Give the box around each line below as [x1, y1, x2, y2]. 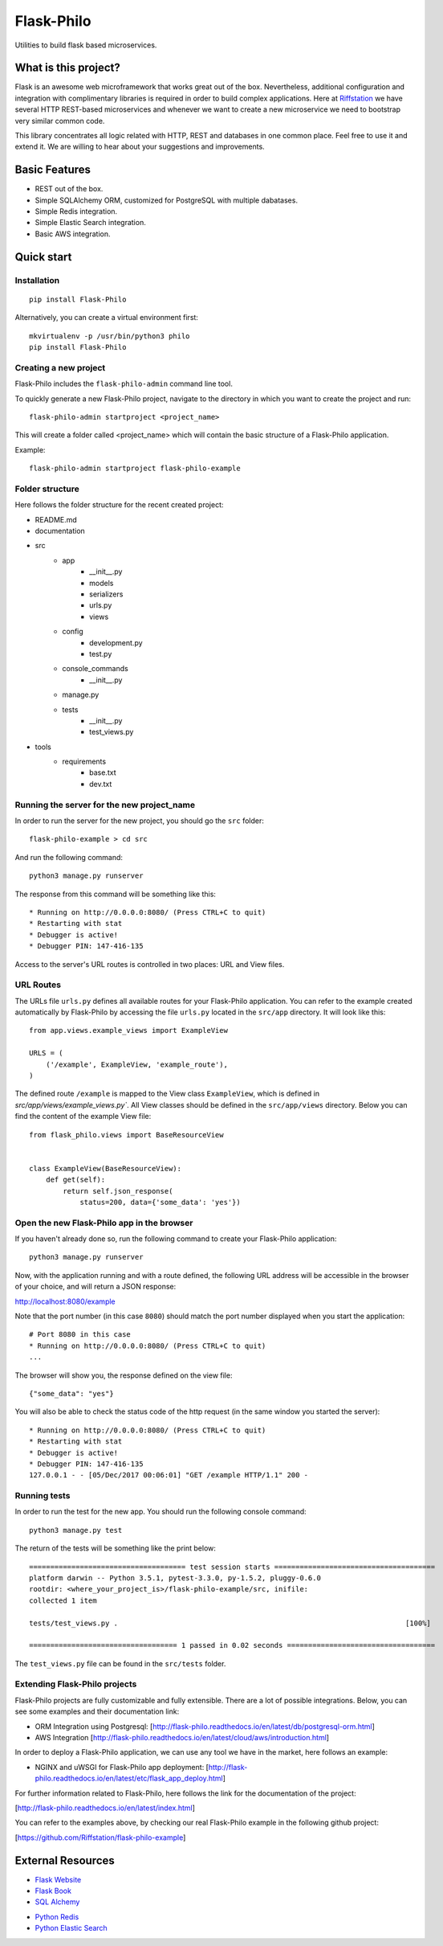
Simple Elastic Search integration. [35, 218, 146, 227]
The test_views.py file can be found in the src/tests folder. [14, 1658, 226, 1668]
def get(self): [45, 1175, 106, 1185]
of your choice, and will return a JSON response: [14, 1282, 177, 1292]
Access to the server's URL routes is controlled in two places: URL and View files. [14, 959, 285, 969]
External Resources [14, 1854, 116, 1867]
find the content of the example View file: [14, 1112, 152, 1121]
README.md [35, 514, 78, 524]
